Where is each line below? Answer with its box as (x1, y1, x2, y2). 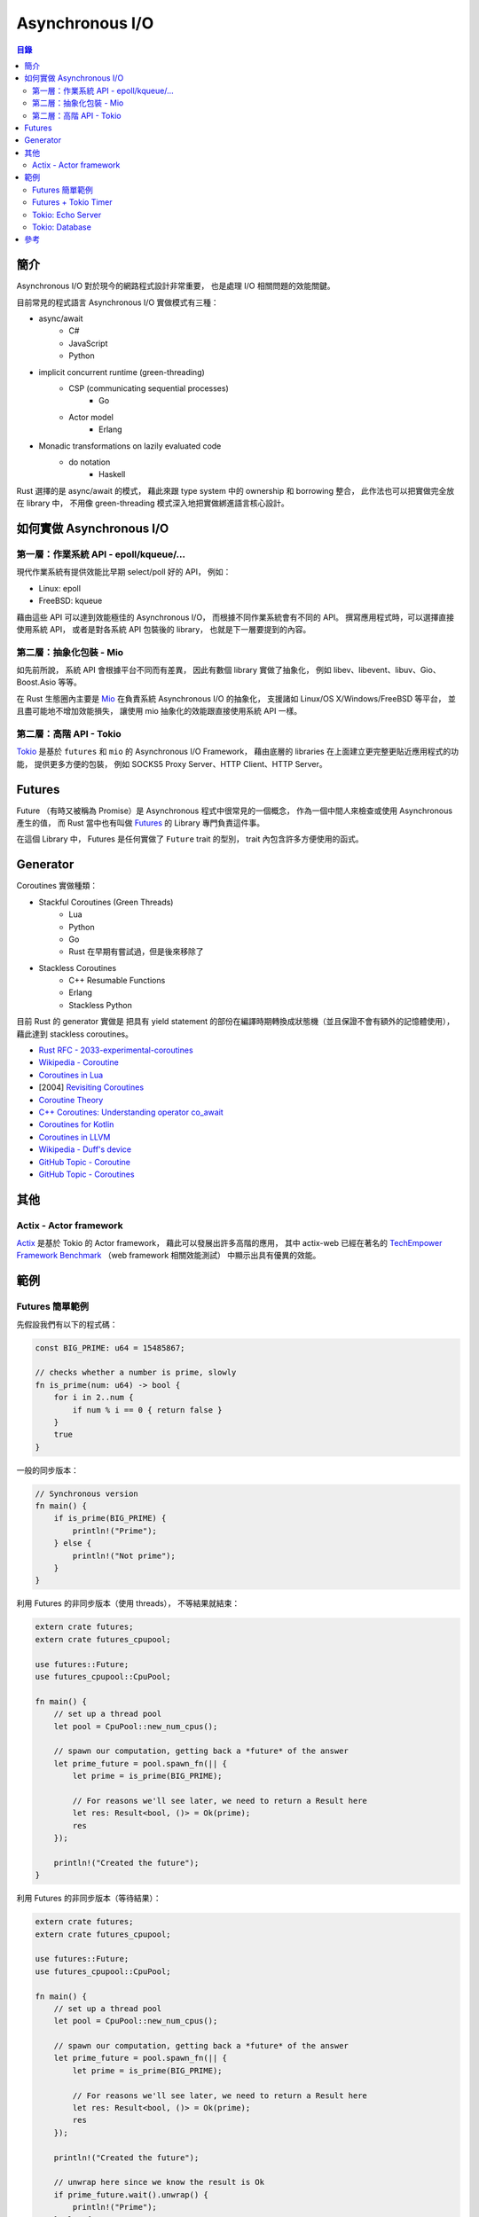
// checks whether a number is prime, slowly (35, 1367, 237, 1378)
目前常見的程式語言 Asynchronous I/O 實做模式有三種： (16, 297, 219, 308)
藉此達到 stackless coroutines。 (16, 1029, 133, 1039)
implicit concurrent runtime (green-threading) (38, 366, 206, 377)
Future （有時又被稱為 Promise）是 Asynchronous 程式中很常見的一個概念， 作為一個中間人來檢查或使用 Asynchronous (16, 805, 452, 816)
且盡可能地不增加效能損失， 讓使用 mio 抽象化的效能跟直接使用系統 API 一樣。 (16, 706, 302, 717)
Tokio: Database (32, 222, 92, 232)
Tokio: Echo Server (32, 209, 102, 220)
